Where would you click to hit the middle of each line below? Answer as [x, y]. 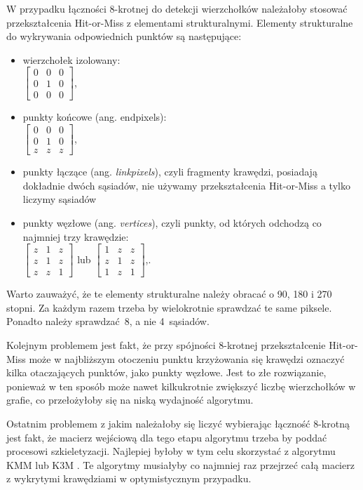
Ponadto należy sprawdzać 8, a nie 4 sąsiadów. [108, 321]
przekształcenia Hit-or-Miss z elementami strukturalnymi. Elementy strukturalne [180, 22]
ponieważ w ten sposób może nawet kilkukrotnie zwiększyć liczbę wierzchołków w [181, 386]
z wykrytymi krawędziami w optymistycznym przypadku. [129, 478]
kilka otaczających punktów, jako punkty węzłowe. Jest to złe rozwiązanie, [166, 372]
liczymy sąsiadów [60, 199]
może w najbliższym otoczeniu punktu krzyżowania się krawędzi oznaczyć [187, 358]
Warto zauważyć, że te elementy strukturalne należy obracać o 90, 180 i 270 [169, 294]
